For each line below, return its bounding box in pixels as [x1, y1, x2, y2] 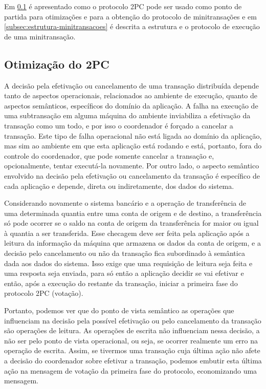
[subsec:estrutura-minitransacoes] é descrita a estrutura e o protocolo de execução [4, 21, 260, 32]
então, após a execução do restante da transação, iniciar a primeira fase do [4, 277, 238, 288]
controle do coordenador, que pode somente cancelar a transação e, [4, 150, 214, 161]
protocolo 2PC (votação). [4, 288, 83, 298]
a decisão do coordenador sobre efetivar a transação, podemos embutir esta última [4, 355, 262, 366]
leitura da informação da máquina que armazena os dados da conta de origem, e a [4, 237, 261, 248]
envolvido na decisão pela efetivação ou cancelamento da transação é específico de [4, 170, 260, 181]
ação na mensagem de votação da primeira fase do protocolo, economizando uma [4, 365, 257, 376]
